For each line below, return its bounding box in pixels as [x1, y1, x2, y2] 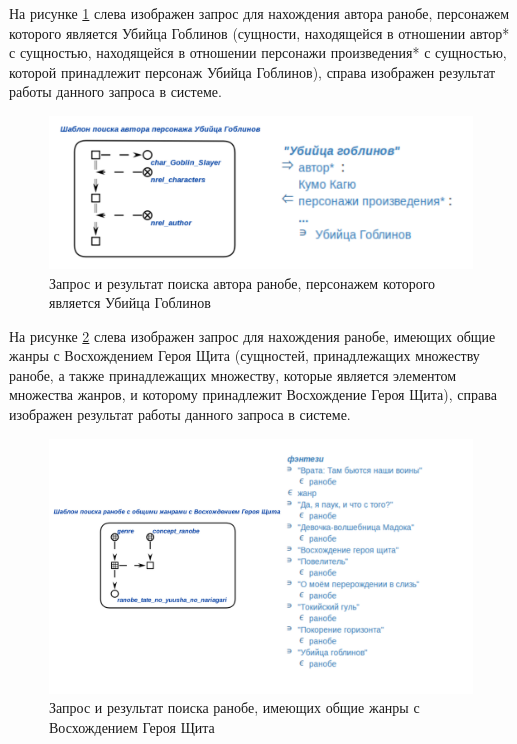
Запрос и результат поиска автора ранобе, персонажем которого [49, 272, 436, 293]
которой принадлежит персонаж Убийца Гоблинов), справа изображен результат [9, 61, 496, 82]
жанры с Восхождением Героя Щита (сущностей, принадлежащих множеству [9, 345, 480, 366]
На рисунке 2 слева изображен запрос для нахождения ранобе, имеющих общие [9, 325, 496, 346]
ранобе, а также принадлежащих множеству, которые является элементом [9, 364, 457, 385]
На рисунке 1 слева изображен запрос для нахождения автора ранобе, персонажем [9, 3, 510, 23]
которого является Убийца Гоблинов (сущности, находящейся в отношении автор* [9, 22, 510, 43]
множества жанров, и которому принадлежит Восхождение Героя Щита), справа [9, 384, 497, 405]
